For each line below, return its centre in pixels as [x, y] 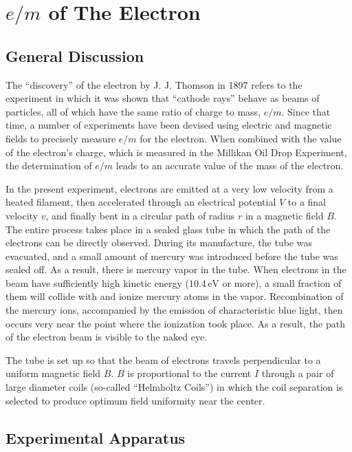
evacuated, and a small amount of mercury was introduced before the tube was [172, 256]
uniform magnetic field [53, 373]
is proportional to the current [189, 373]
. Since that [306, 111]
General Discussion [75, 55]
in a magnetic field [284, 215]
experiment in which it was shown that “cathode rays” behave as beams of [163, 98]
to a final [307, 202]
